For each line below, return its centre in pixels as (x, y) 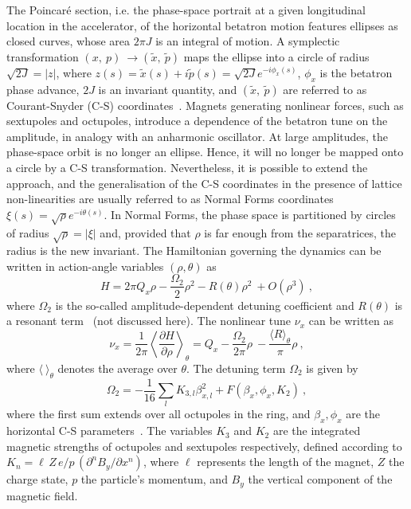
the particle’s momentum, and (154, 479)
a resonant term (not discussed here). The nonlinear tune (149, 321)
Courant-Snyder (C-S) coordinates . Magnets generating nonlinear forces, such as (205, 105)
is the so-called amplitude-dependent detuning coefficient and (205, 305)
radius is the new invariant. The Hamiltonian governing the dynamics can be (194, 251)
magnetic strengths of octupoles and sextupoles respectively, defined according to (204, 446)
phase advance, (43, 89)
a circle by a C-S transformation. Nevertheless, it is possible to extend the (187, 167)
